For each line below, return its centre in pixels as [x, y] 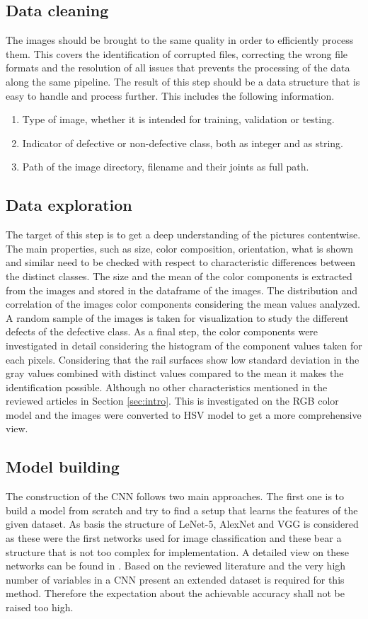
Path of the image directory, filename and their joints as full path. [166, 167]
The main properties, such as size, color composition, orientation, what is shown [180, 248]
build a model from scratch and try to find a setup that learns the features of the [182, 510]
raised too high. [40, 607]
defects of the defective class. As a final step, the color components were [162, 331]
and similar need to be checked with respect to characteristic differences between [180, 262]
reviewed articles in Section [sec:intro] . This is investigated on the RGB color [172, 401]
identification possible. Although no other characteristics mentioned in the [167, 387]
